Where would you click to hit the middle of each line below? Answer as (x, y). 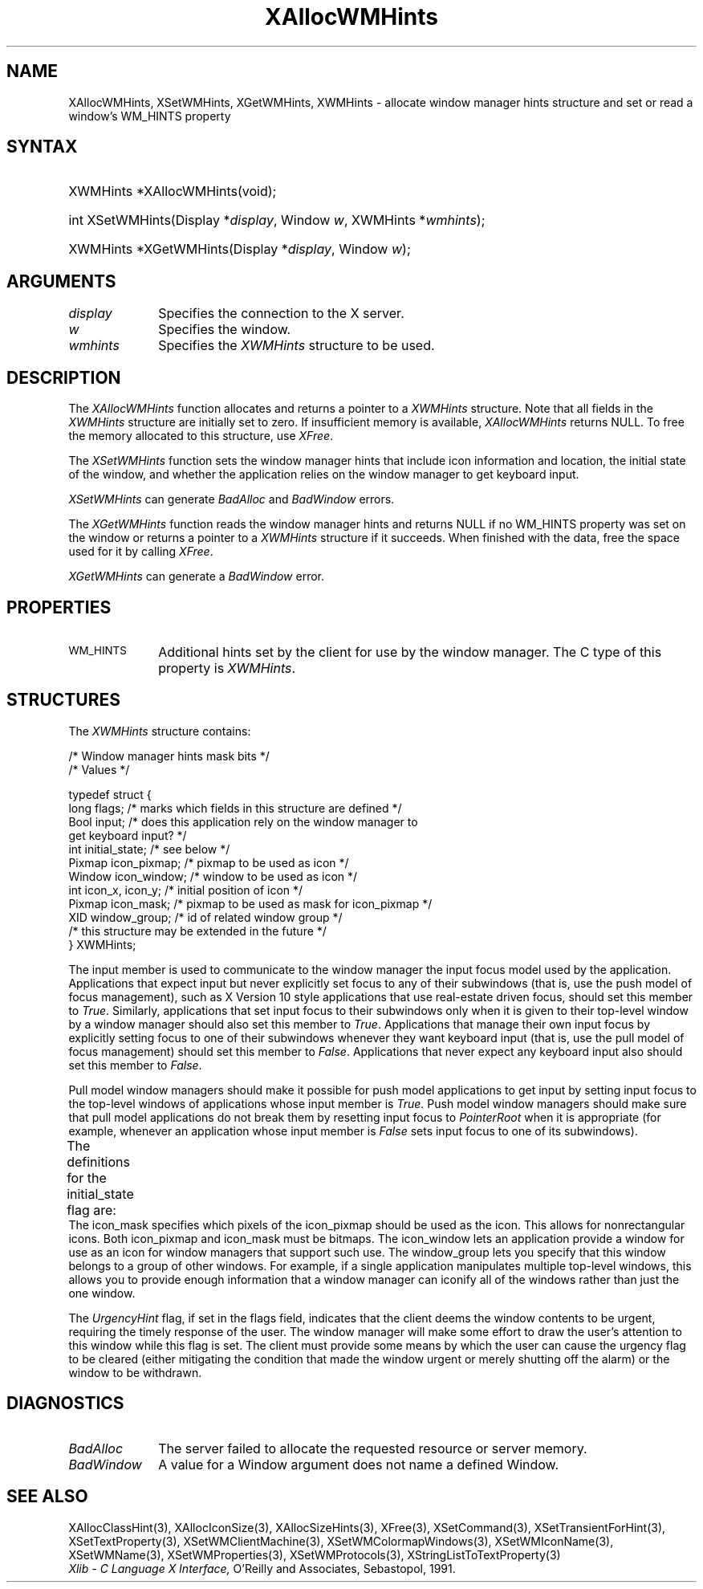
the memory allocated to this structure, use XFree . (201, 436)
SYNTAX (42, 147)
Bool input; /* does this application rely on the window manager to (243, 821)
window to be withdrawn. (135, 1372)
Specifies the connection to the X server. (281, 314)
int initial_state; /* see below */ (149, 849)
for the (87, 1177)
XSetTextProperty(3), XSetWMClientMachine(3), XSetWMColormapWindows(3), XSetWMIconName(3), (341, 1541)
